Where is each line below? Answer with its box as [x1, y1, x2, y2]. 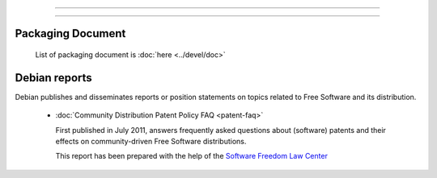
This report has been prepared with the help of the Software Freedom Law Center [55, 151, 328, 161]
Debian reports [15, 71, 92, 85]
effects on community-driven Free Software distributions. [55, 137, 247, 147]
